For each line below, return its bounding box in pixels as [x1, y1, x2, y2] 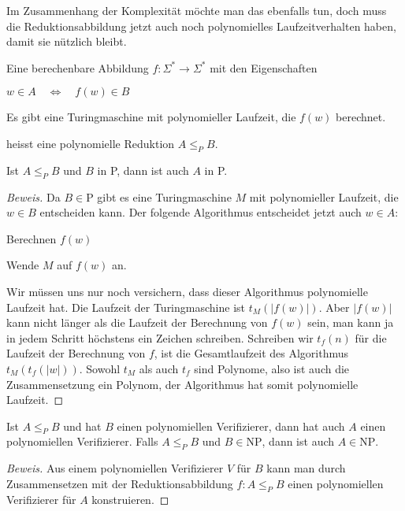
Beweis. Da [6, 188, 61, 205]
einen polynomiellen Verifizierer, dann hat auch [117, 417, 345, 434]
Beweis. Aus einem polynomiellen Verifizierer [6, 460, 224, 476]
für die [355, 329, 387, 346]
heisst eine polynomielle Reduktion [6, 135, 175, 151]
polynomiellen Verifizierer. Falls [6, 433, 158, 450]
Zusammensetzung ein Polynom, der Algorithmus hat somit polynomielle [6, 376, 359, 392]
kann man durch [266, 460, 346, 476]
